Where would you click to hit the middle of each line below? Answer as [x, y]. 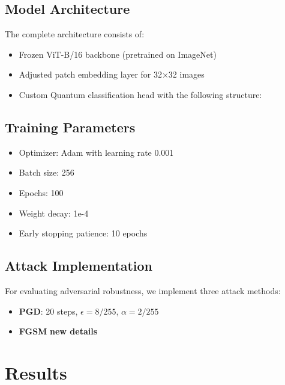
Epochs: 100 [41, 192]
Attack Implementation [79, 266]
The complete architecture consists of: [75, 34]
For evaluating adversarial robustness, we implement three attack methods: [143, 290]
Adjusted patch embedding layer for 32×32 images [112, 74]
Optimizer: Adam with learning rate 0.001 [96, 152]
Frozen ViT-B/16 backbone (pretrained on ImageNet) [118, 54]
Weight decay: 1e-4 [54, 213]
